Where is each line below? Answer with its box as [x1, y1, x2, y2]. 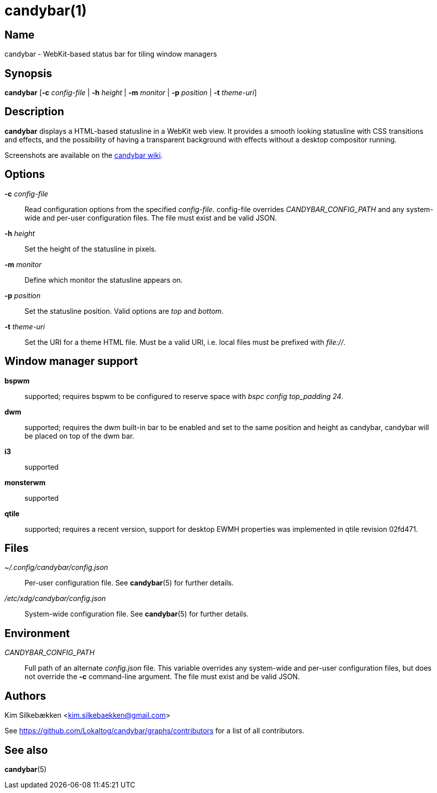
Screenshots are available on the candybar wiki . [5, 150, 163, 159]
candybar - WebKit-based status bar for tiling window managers [5, 50, 217, 59]
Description [5, 105, 64, 118]
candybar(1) [5, 2, 87, 19]
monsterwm [5, 478, 46, 487]
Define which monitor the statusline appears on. [25, 275, 183, 284]
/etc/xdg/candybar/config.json [5, 594, 106, 603]
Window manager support [5, 355, 138, 368]
